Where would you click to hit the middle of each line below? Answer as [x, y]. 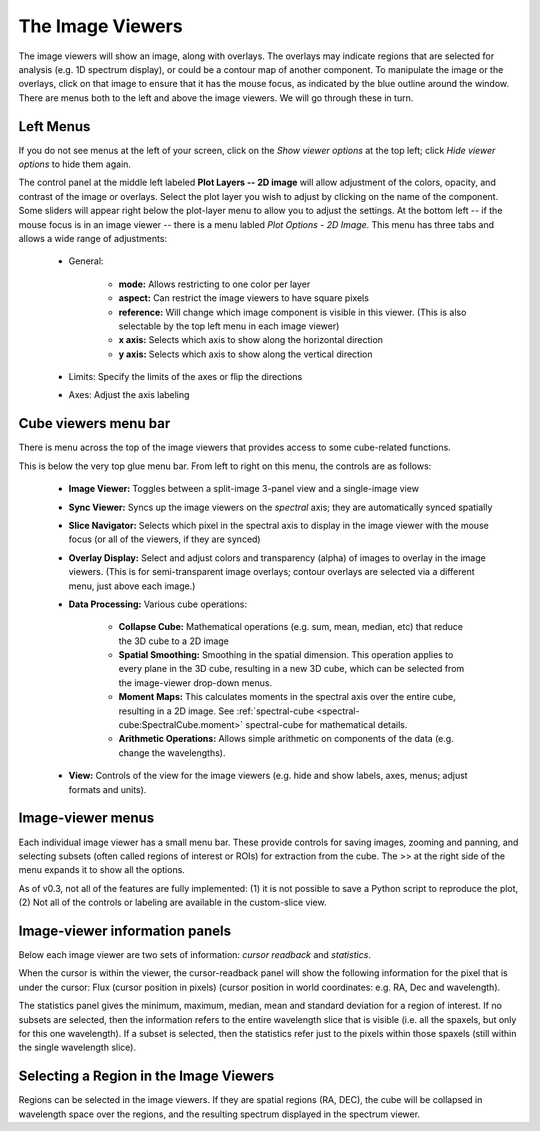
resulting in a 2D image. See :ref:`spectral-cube [216, 711]
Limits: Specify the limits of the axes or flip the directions [185, 377]
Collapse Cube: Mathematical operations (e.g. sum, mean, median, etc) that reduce [291, 627]
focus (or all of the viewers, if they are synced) [164, 539]
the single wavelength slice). [77, 1047]
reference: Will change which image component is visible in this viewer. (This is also [292, 312]
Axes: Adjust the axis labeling [129, 395]
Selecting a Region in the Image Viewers [146, 1076]
